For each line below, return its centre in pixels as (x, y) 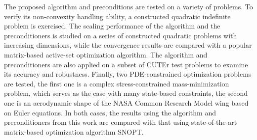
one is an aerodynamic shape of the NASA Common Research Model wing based (126, 102)
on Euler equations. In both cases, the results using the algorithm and (110, 112)
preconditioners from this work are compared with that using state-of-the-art (121, 122)
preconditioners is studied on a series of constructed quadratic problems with (121, 35)
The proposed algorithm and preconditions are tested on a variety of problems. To (128, 6)
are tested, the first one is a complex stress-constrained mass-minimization (117, 83)
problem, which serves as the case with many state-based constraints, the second (126, 93)
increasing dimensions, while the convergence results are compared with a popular (128, 45)
